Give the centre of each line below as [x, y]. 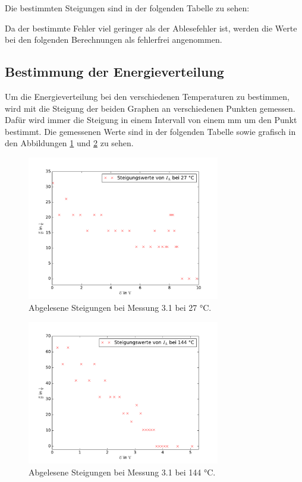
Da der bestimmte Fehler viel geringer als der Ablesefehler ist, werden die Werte [151, 28]
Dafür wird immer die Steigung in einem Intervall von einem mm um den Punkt [151, 120]
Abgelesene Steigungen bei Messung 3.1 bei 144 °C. [122, 472]
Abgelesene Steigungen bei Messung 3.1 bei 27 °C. [120, 308]
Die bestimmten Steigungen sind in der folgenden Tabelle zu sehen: [127, 8]
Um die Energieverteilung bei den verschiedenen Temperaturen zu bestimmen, [147, 96]
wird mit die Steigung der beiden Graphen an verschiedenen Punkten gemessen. [150, 108]
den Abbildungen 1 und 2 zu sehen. [69, 143]
